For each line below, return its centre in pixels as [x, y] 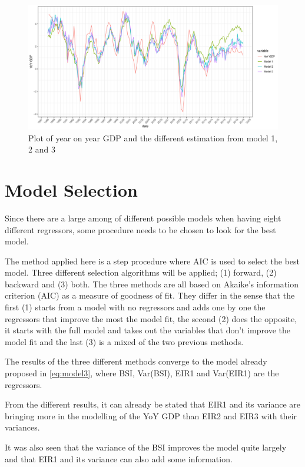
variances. [22, 427]
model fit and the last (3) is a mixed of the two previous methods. [124, 341]
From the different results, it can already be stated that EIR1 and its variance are [152, 404]
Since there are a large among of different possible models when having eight [143, 218]
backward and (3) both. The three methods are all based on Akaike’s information [152, 284]
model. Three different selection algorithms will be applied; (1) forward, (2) [141, 272]
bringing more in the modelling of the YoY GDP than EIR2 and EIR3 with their [151, 415]
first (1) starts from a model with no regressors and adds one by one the [135, 307]
